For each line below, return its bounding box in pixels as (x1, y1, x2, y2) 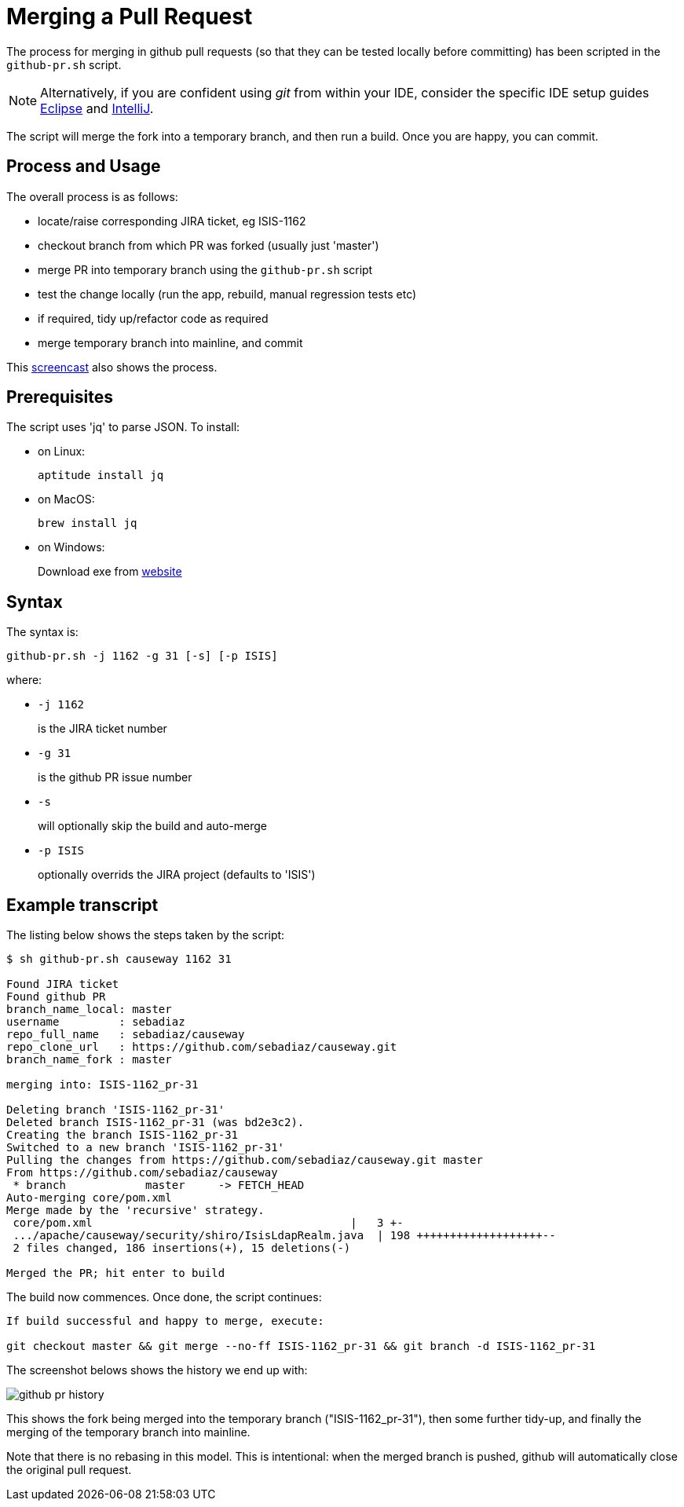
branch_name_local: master (6, 1003, 172, 1016)
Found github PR (6, 990, 106, 1004)
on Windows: (38, 540, 105, 554)
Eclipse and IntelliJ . (40, 100, 154, 116)
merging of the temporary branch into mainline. (6, 1425, 251, 1439)
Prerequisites (6, 387, 113, 408)
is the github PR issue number (38, 770, 192, 785)
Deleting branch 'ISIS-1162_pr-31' (6, 1103, 225, 1117)
